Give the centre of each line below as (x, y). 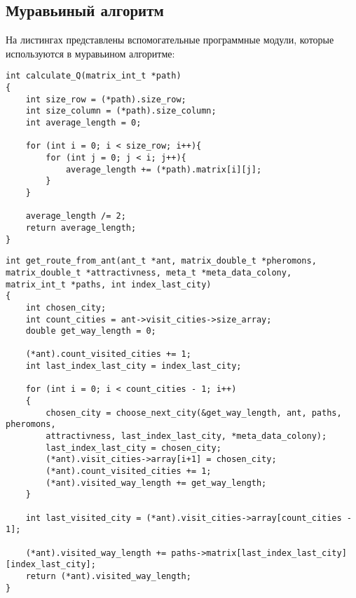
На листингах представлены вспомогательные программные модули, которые (170, 40)
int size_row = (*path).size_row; (106, 99)
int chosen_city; (66, 307)
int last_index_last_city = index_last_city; (133, 366)
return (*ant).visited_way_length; (108, 576)
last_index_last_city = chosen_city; (133, 448)
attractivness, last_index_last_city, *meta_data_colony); (186, 436)
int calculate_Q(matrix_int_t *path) (94, 76)
